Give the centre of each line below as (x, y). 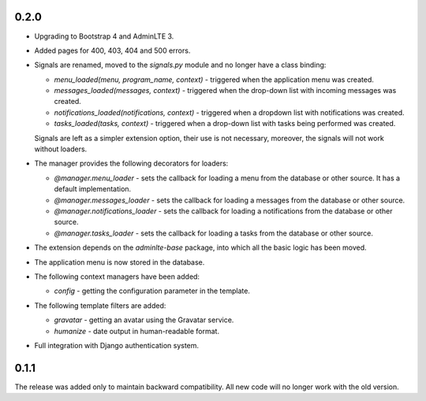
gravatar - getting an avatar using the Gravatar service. (144, 320)
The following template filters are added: (100, 305)
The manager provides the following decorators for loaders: (131, 163)
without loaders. (61, 149)
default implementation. (93, 189)
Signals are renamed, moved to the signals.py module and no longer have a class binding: (180, 65)
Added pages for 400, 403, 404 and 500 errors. (112, 50)
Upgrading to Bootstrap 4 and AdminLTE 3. (104, 36)
